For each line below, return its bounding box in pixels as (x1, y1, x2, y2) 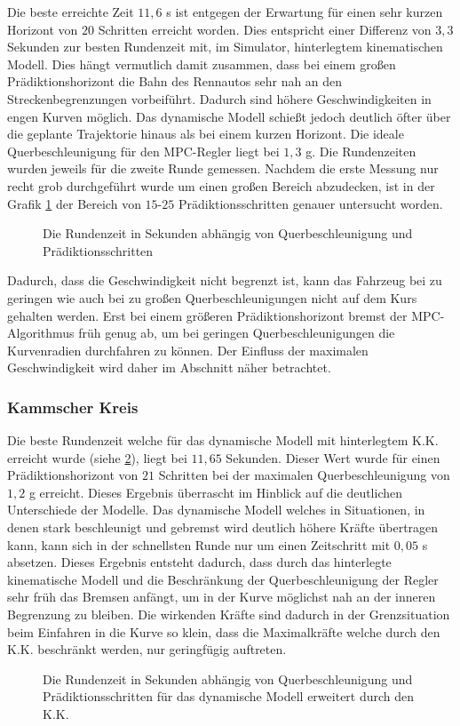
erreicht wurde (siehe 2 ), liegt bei (7, 448, 187, 467)
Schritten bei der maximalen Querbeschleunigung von (158, 466, 450, 484)
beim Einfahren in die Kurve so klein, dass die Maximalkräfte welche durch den (7, 622, 440, 641)
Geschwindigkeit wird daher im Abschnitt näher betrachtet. (7, 358, 331, 377)
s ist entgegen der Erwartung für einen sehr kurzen (166, 3, 443, 20)
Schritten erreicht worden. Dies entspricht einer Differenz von (98, 20, 432, 38)
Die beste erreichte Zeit (7, 3, 134, 20)
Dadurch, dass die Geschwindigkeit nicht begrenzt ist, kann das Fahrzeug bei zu (7, 271, 442, 290)
